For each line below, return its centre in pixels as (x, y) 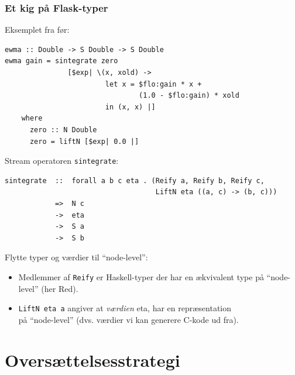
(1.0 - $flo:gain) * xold (189, 96)
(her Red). (60, 288)
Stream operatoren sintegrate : (62, 161)
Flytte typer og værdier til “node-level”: (76, 257)
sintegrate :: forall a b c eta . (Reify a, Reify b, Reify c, (135, 180)
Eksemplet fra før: (37, 30)
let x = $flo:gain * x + (153, 84)
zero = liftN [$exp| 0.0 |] (84, 141)
